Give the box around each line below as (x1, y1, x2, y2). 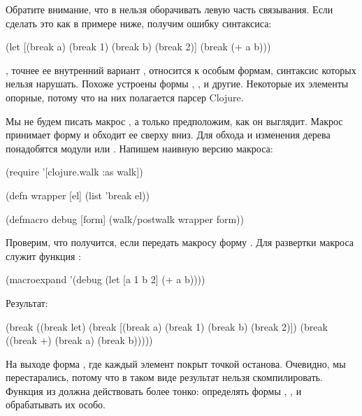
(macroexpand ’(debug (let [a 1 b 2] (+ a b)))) (6, 272, 205, 287)
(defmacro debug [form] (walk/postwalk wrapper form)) (6, 211, 244, 226)
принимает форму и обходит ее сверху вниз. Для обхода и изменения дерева (6, 127, 331, 142)
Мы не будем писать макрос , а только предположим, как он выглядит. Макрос (6, 113, 343, 128)
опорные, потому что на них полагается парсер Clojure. (6, 89, 244, 104)
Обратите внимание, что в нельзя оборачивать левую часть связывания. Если (6, 2, 333, 16)
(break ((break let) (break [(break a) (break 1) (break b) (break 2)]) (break (6, 319, 328, 333)
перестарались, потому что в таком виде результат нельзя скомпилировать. (6, 370, 323, 385)
